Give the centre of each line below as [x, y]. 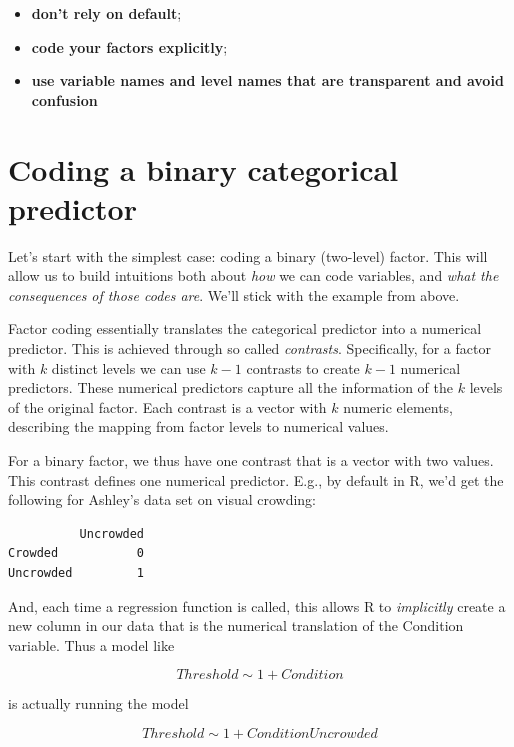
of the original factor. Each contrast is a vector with [167, 406]
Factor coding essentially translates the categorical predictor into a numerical [245, 328]
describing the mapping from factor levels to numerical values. [198, 426]
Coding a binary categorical [203, 168]
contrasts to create [303, 367]
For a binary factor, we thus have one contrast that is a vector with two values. [251, 460]
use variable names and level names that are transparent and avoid [267, 80]
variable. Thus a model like [91, 644]
